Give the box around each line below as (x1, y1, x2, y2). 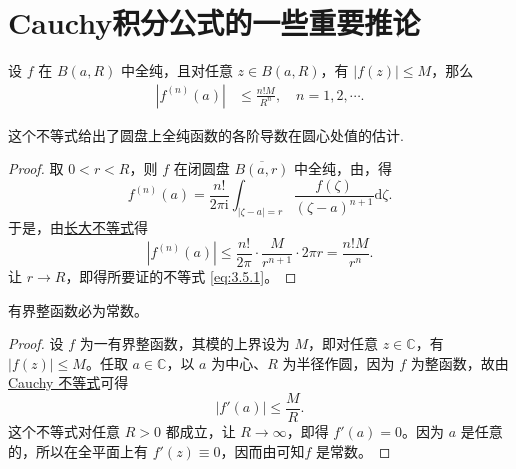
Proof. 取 (8, 158, 64, 179)
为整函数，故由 (410, 352, 509, 373)
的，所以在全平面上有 (8, 440, 148, 461)
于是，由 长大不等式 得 (8, 217, 148, 238)
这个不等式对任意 (8, 420, 120, 441)
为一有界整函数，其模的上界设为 (79, 333, 290, 354)
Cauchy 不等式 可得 (8, 372, 129, 393)
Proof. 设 (8, 333, 64, 354)
